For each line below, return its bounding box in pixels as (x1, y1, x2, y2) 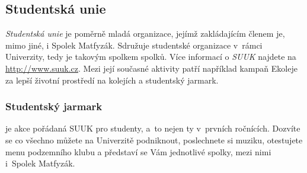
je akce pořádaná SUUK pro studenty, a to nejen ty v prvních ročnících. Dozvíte (5, 122, 300, 134)
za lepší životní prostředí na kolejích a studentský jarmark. (5, 73, 219, 86)
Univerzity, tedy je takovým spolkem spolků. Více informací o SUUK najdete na (5, 50, 296, 63)
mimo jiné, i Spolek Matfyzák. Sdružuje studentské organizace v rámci (5, 39, 263, 51)
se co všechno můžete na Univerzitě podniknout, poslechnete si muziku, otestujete (5, 133, 303, 146)
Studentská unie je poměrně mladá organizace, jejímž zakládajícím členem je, (5, 27, 285, 40)
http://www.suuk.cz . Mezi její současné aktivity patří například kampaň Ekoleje (5, 62, 298, 74)
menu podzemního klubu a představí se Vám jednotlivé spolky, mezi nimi (5, 145, 271, 158)
